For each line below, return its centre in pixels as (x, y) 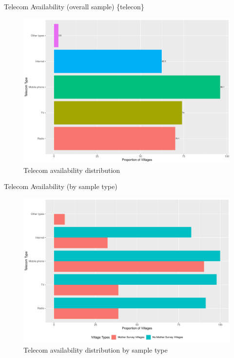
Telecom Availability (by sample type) (61, 186)
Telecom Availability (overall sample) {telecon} (74, 6)
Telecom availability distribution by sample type (96, 349)
